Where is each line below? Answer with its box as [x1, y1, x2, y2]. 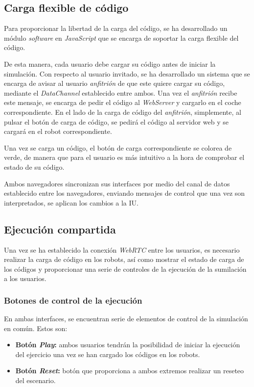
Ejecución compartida [4, 221, 116, 236]
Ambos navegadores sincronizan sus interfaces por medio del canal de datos [4, 178, 230, 188]
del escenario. [15, 375, 56, 386]
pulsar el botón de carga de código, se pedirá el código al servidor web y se [4, 116, 229, 127]
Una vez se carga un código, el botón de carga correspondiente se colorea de [4, 142, 232, 153]
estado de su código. [4, 161, 65, 172]
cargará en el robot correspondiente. [4, 126, 112, 136]
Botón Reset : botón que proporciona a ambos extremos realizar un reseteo [15, 365, 244, 376]
